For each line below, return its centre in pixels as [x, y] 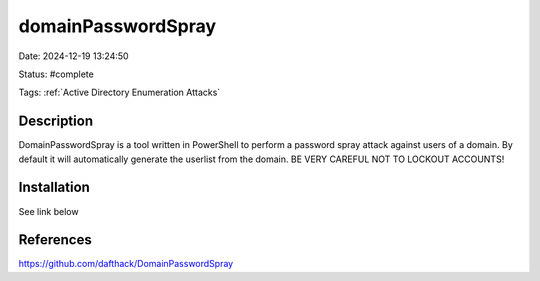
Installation [54, 187]
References [55, 240]
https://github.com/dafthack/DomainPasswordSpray [126, 264]
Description [56, 121]
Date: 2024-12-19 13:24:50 [73, 56]
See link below [48, 211]
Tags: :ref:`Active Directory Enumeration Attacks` [119, 92]
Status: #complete [56, 74]
